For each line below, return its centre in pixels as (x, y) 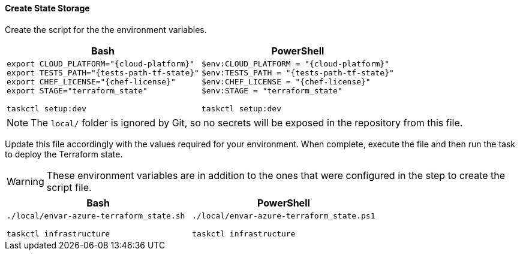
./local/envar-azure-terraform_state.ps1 (284, 215)
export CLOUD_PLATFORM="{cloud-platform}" (101, 63)
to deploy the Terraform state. (64, 154)
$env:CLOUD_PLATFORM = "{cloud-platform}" (295, 63)
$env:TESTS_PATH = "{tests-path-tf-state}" (297, 72)
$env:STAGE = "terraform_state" (272, 90)
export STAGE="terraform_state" (77, 90)
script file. (69, 187)
